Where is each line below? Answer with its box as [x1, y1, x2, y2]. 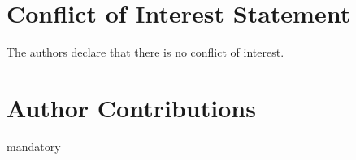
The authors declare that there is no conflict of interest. [7, 44, 284, 61]
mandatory [7, 137, 61, 154]
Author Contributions [7, 91, 256, 124]
